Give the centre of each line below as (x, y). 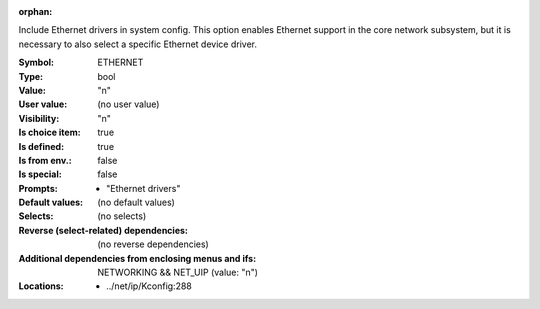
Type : (31, 76)
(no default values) (136, 202)
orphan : (35, 11)
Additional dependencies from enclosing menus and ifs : (137, 258)
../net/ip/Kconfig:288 (149, 286)
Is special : (40, 174)
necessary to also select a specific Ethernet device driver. (137, 44)
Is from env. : (45, 160)
